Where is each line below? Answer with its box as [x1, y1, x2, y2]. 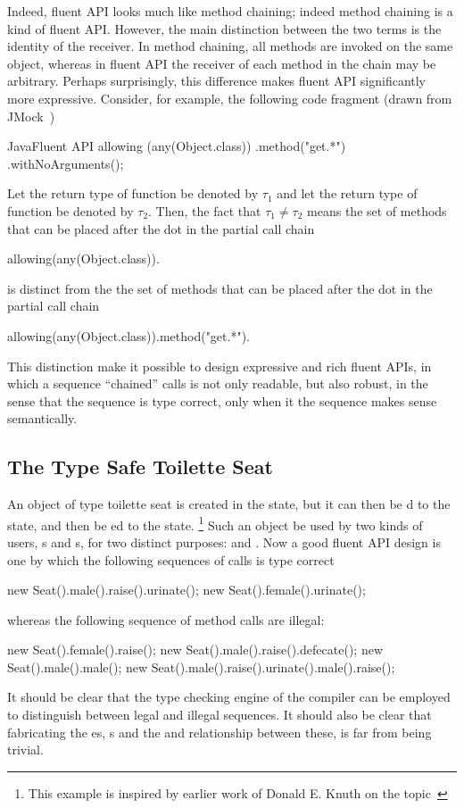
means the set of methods [307, 201, 447, 220]
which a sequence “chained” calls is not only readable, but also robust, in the [7, 374, 428, 393]
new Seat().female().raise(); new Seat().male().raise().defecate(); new [7, 640, 383, 659]
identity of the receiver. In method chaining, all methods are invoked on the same [7, 37, 453, 55]
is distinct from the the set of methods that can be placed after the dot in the [7, 279, 433, 297]
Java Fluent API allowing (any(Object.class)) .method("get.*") [7, 137, 346, 155]
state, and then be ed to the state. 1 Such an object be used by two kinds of [7, 512, 423, 534]
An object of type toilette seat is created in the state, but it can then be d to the [7, 495, 451, 513]
